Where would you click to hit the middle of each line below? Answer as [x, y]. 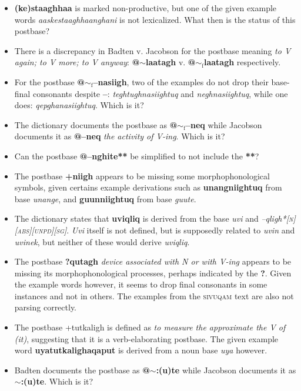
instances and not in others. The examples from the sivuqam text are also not [154, 295]
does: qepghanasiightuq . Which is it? [79, 105]
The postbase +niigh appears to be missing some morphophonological [142, 176]
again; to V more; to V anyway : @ [77, 62]
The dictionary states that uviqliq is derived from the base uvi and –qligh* [150, 218]
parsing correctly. [46, 307]
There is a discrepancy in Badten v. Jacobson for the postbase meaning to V [153, 50]
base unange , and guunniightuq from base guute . [105, 198]
